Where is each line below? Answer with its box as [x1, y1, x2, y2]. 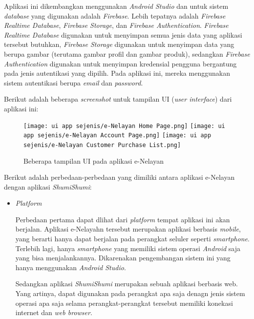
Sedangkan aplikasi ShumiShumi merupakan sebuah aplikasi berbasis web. [15, 278, 238, 289]
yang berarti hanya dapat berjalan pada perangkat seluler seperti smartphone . [15, 234, 250, 244]
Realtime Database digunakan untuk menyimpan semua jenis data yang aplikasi [4, 29, 242, 40]
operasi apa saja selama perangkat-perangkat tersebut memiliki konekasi [15, 298, 233, 308]
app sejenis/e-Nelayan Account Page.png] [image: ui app [23, 132, 212, 139]
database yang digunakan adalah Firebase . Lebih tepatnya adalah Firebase [4, 10, 226, 21]
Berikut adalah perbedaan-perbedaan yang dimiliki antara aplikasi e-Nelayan [4, 172, 235, 182]
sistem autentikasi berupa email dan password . [4, 77, 143, 87]
